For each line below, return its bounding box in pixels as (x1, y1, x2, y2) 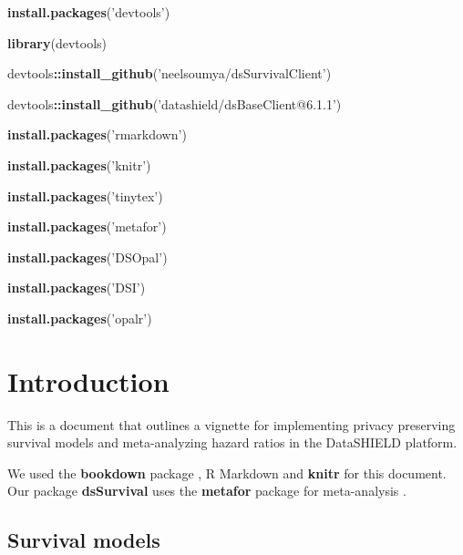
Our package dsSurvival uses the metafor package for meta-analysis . (7, 481, 406, 500)
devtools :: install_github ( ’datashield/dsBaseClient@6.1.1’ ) (7, 94, 342, 113)
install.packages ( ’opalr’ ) (7, 308, 152, 327)
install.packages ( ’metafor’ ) (7, 217, 167, 236)
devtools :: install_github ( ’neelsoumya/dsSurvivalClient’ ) (7, 64, 332, 83)
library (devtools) (7, 33, 108, 52)
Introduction (7, 362, 170, 399)
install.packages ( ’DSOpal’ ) (7, 247, 168, 266)
